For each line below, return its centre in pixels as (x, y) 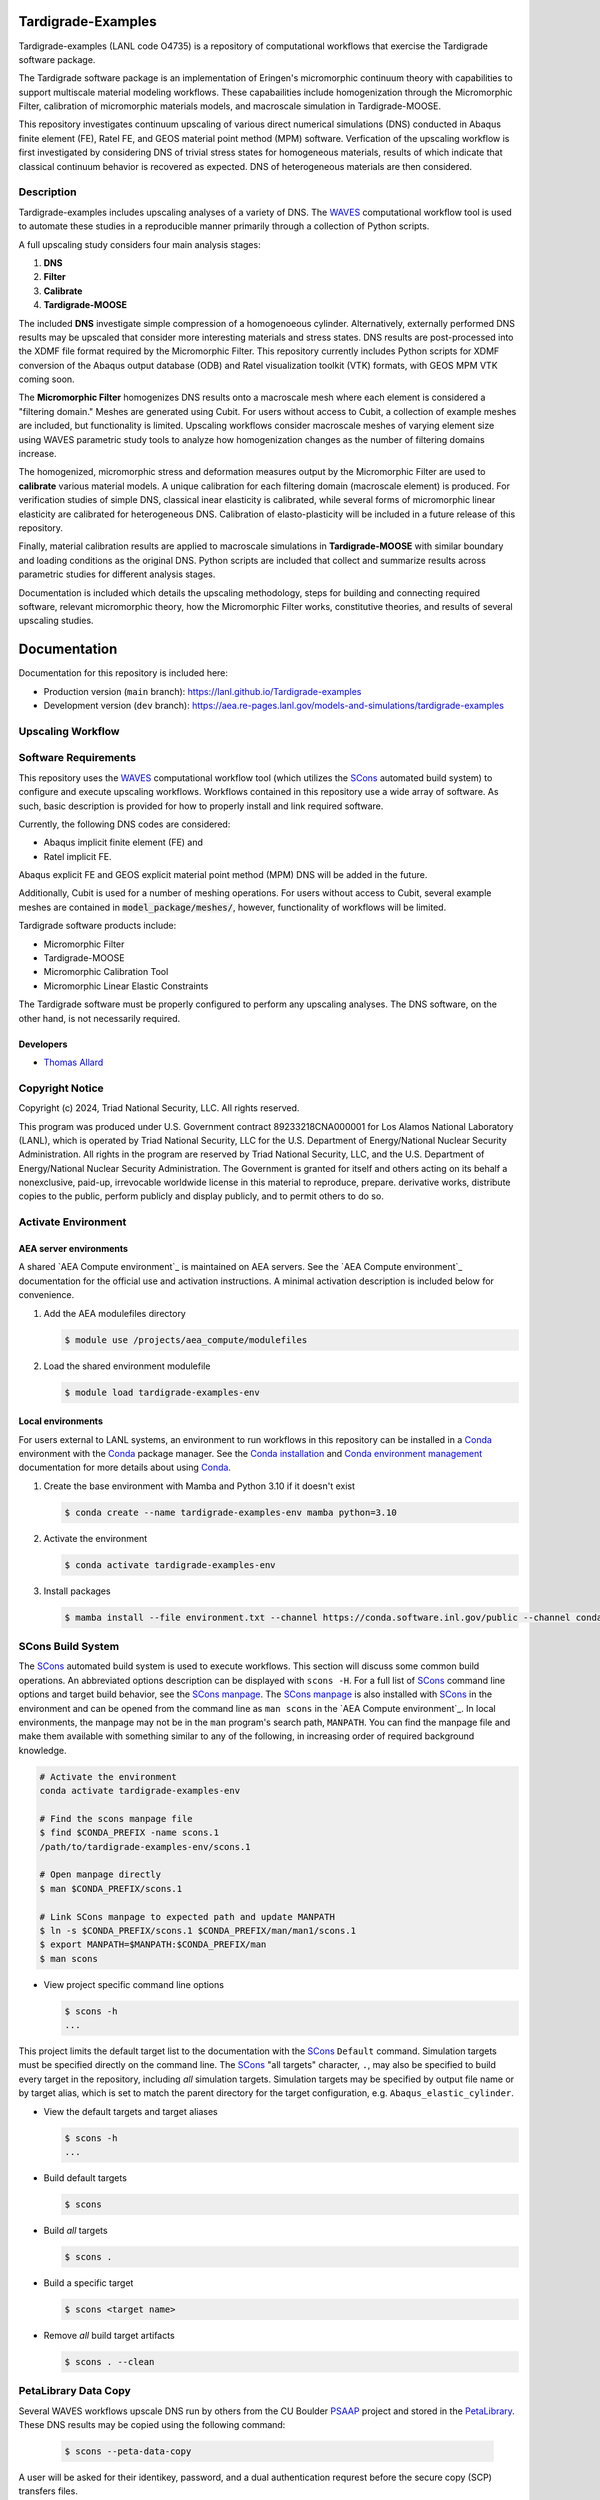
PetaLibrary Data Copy (75, 2391)
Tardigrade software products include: (97, 926)
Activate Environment (72, 1222)
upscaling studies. (56, 621)
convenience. (46, 1295)
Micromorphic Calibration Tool (106, 972)
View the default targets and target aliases (131, 2111)
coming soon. (46, 379)
